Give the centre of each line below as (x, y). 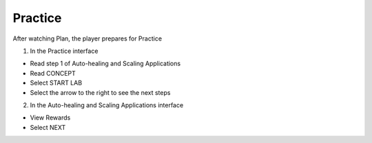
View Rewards (50, 118)
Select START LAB (56, 83)
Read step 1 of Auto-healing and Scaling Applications (105, 64)
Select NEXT (48, 127)
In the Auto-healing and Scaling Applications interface (107, 105)
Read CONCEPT (53, 73)
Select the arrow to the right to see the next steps (100, 92)
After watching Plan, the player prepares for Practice (87, 38)
